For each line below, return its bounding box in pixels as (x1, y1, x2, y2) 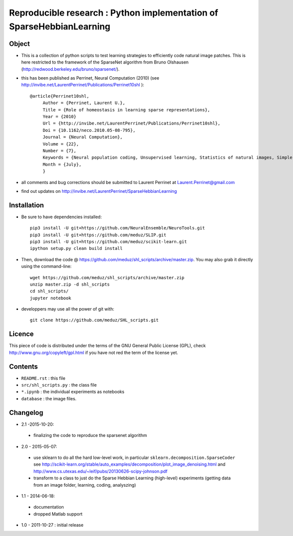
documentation (33, 504, 64, 510)
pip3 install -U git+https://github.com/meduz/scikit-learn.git (30, 239, 188, 244)
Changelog (9, 408, 43, 417)
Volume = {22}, (42, 141, 79, 146)
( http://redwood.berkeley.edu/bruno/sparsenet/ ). (21, 66, 120, 72)
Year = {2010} (42, 114, 77, 119)
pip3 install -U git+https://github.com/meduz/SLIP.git (30, 232, 167, 238)
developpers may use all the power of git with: (21, 306, 114, 312)
